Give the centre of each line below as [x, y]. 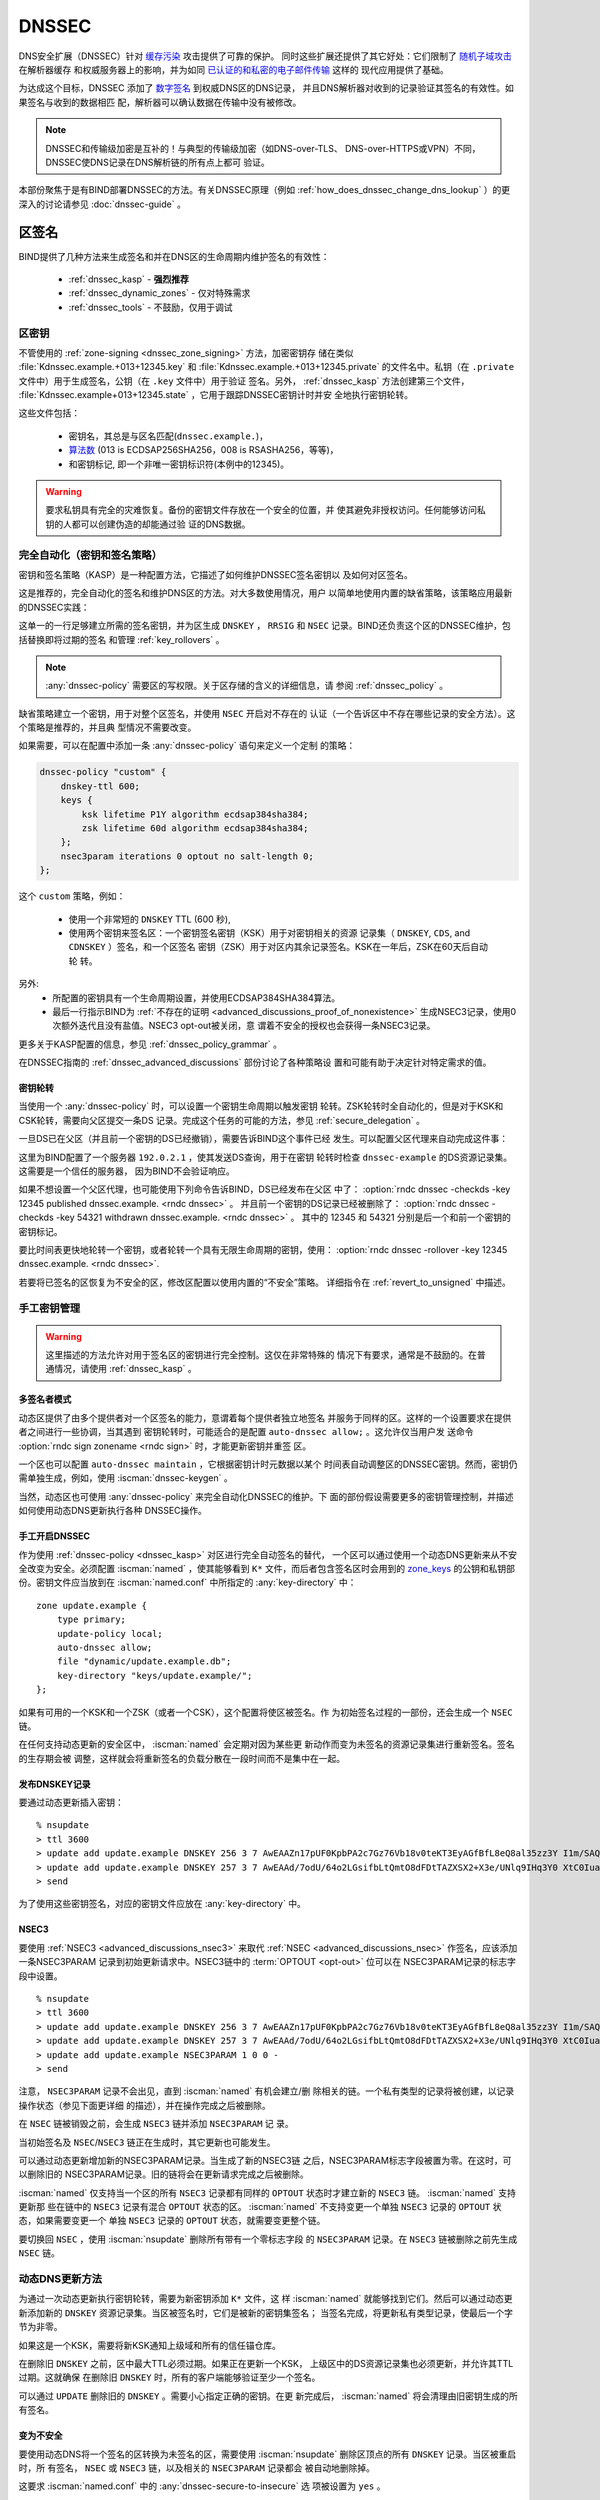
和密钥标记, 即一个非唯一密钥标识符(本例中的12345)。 [179, 464]
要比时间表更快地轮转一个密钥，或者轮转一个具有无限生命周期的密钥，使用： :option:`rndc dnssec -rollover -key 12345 [263, 1249]
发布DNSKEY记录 [54, 1784]
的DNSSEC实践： [54, 607]
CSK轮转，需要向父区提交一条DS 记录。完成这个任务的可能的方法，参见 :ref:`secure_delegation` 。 [221, 1120]
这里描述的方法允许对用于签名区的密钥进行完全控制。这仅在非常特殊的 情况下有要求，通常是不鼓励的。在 [261, 1355]
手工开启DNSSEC [54, 1536]
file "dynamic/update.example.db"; [144, 1661]
